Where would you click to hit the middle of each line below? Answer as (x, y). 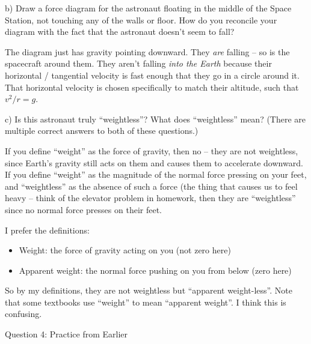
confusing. (23, 314)
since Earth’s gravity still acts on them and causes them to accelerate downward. (154, 162)
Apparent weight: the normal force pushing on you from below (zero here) (155, 270)
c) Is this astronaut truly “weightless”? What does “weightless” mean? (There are (155, 119)
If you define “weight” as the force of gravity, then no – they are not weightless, (152, 150)
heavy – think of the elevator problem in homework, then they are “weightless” (150, 198)
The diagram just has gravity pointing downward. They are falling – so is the (147, 51)
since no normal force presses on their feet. (83, 209)
